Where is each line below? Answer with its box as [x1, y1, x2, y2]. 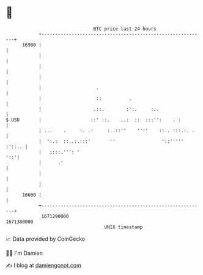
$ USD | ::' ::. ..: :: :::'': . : [6, 116, 182, 123]
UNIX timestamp [104, 224, 143, 230]
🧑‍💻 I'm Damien [6, 249, 43, 257]
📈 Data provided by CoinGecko [6, 235, 86, 243]
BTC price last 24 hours [93, 26, 157, 32]
